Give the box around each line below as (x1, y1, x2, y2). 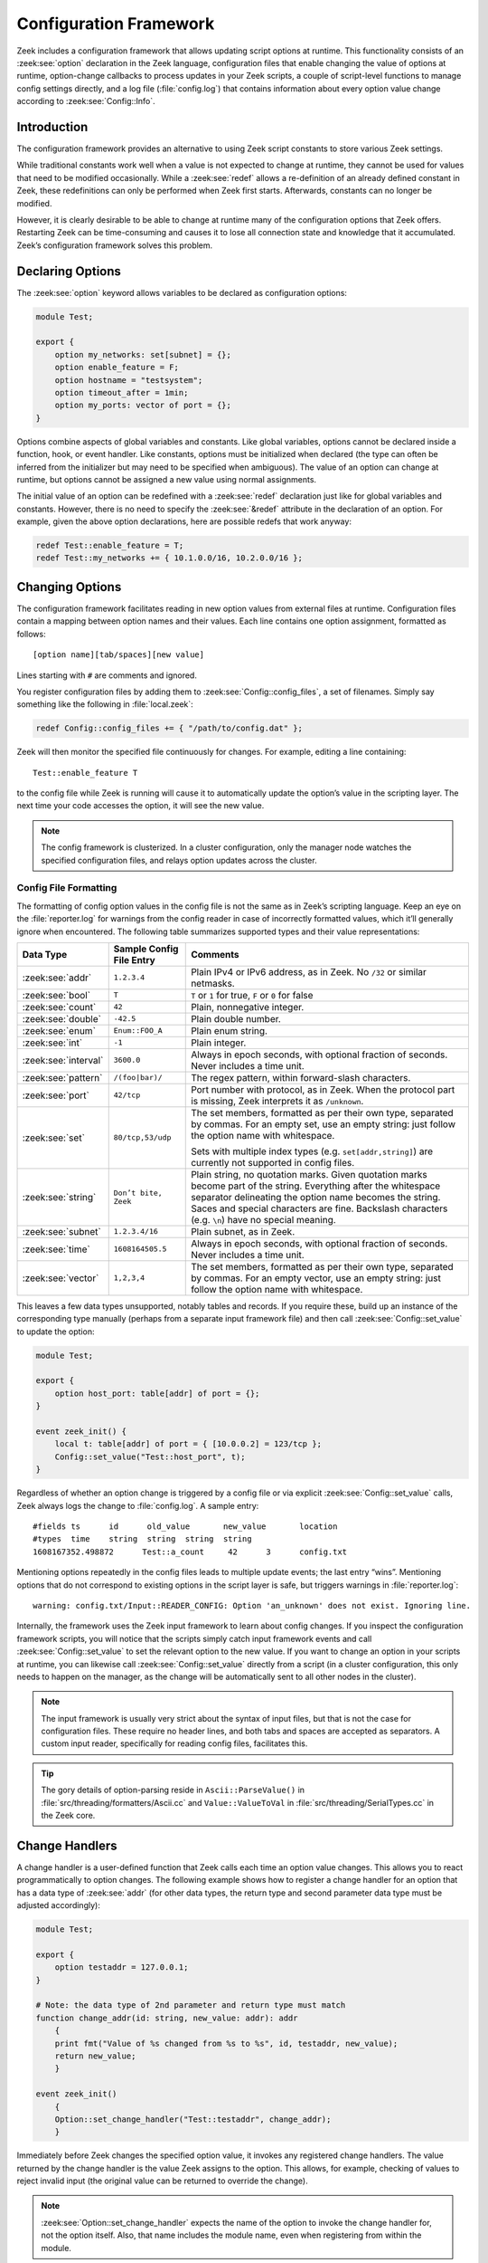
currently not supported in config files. (191, 1156, 355, 1169)
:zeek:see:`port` (22, 1089, 89, 1102)
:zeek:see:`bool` (22, 988, 90, 1001)
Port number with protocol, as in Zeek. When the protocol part (191, 1083, 455, 1095)
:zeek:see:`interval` (22, 1054, 104, 1066)
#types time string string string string (33, 1534, 252, 1544)
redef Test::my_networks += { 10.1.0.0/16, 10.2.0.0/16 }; (35, 553, 303, 563)
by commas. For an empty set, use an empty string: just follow (191, 1118, 456, 1131)
